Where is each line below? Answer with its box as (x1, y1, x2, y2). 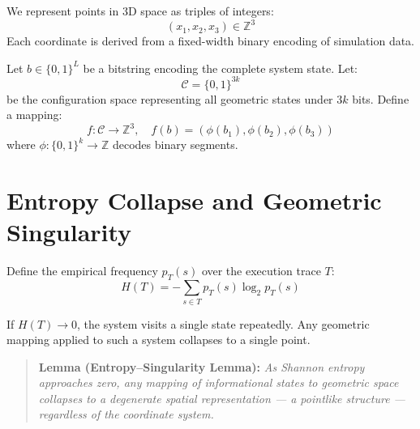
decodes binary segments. (112, 136, 238, 153)
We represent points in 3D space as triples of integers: (6, 2, 274, 19)
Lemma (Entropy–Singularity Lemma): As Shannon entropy (38, 358, 365, 375)
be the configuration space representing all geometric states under (6, 90, 333, 107)
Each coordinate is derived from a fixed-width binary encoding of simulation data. (6, 32, 415, 49)
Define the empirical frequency (6, 262, 158, 279)
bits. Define (352, 90, 409, 107)
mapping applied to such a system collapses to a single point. (6, 331, 311, 348)
